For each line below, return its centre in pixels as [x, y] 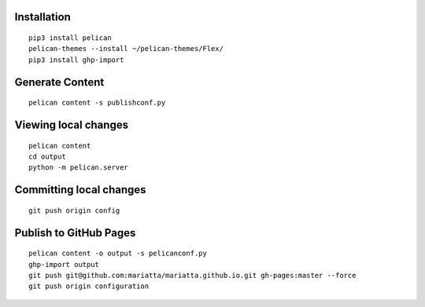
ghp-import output [64, 264]
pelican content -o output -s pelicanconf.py [118, 254]
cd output [47, 157]
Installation [42, 17]
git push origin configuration [89, 286]
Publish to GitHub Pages [75, 233]
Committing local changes [80, 190]
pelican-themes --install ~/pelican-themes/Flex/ [126, 49]
